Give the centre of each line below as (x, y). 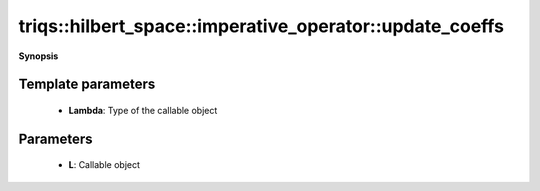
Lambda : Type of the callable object (143, 110)
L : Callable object (104, 165)
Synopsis (38, 56)
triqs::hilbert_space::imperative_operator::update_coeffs (261, 26)
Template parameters (87, 84)
